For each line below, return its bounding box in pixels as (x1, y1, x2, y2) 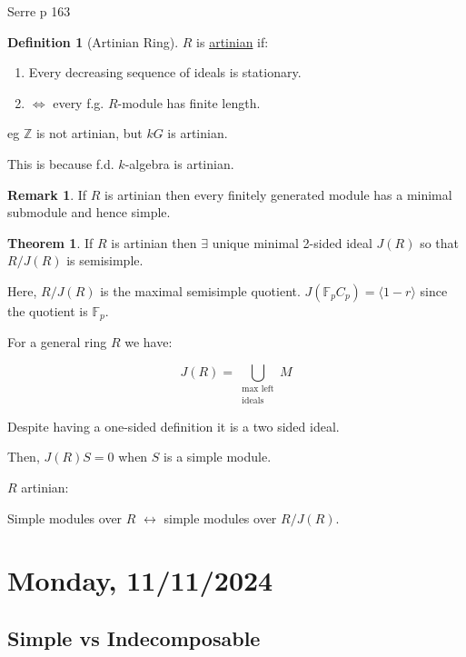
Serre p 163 (7, 2, 71, 20)
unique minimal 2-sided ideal (212, 233, 372, 252)
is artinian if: (196, 32, 269, 51)
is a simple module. (164, 447, 272, 466)
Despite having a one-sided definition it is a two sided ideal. (7, 416, 340, 435)
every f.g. (53, 93, 104, 112)
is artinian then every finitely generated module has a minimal (104, 184, 452, 204)
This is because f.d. (7, 154, 114, 173)
